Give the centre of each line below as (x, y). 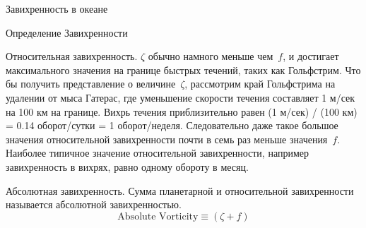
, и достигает (311, 56)
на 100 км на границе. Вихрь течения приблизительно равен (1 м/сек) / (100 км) (182, 111)
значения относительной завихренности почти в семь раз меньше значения (167, 139)
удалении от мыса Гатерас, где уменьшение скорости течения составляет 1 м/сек (181, 97)
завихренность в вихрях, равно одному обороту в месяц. (127, 166)
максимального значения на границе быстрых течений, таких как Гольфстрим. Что (183, 70)
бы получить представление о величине (91, 84)
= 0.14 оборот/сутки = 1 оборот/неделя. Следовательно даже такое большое (172, 125)
